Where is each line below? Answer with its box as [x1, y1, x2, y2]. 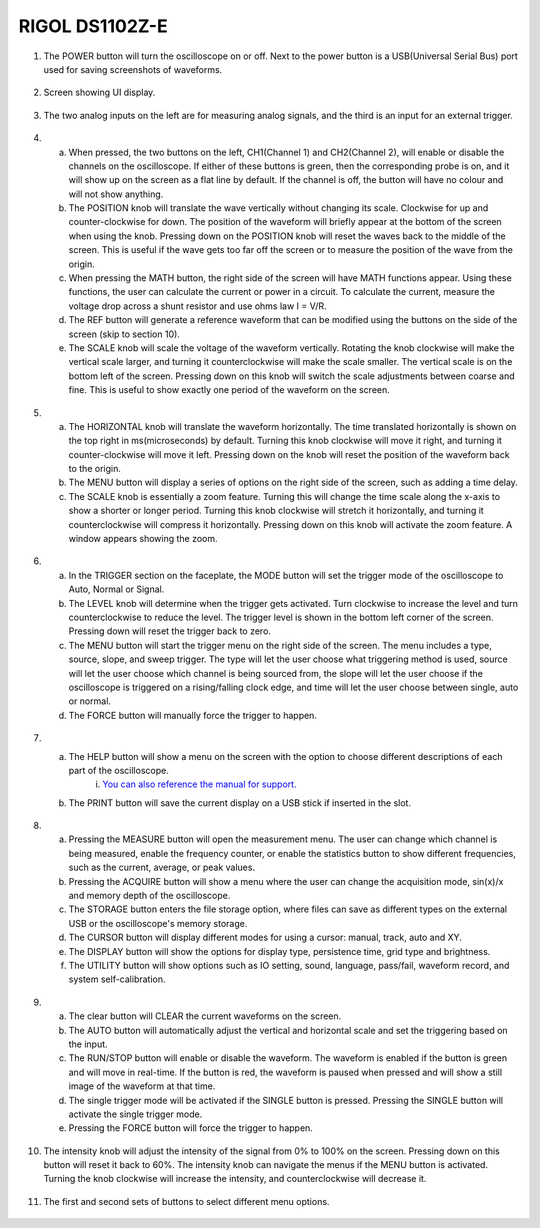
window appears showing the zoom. [68, 533, 219, 545]
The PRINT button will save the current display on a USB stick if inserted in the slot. [68, 796, 412, 809]
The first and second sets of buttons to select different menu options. [43, 1195, 330, 1207]
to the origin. [68, 463, 122, 475]
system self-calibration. [68, 973, 166, 985]
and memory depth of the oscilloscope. [68, 890, 231, 902]
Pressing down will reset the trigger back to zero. [68, 625, 272, 637]
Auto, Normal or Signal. [68, 583, 165, 595]
